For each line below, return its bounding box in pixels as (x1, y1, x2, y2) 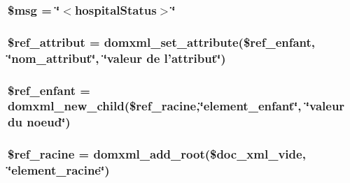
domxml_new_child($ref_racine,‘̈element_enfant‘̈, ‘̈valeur (8, 97, 345, 115)
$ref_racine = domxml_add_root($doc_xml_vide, (8, 145, 306, 163)
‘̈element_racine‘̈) (8, 161, 110, 179)
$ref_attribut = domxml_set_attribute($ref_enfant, (8, 33, 316, 50)
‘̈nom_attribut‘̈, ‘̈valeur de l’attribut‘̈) (8, 49, 226, 66)
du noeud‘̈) (8, 113, 71, 131)
